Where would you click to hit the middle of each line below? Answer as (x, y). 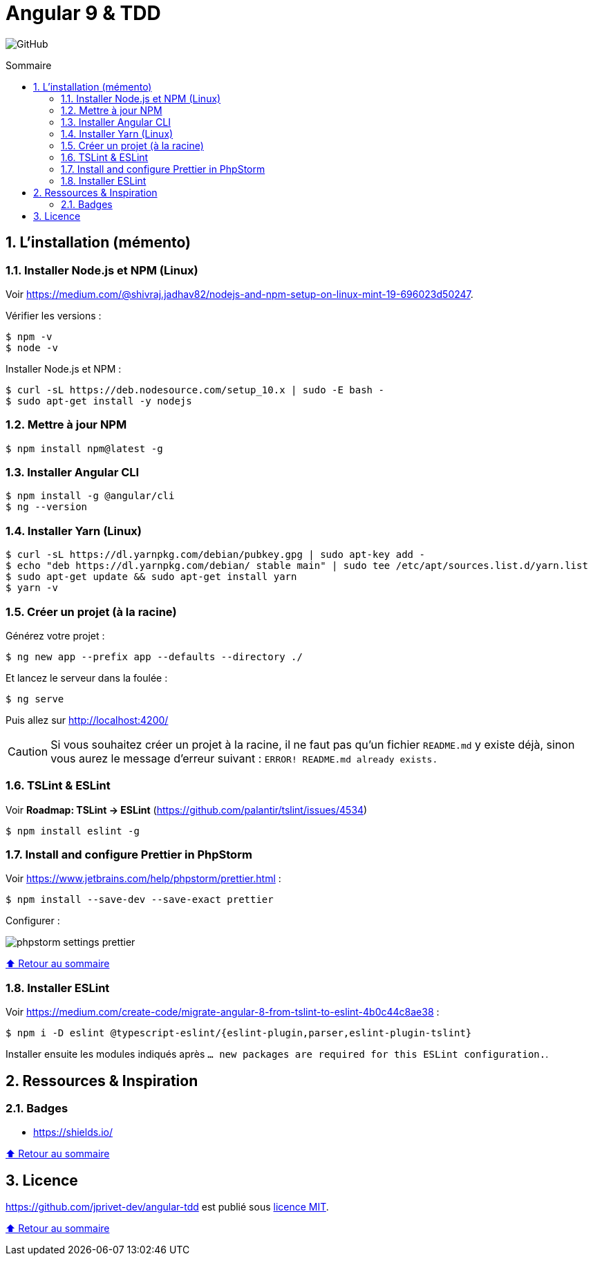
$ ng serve (35, 699)
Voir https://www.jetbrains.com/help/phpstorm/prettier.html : (143, 879)
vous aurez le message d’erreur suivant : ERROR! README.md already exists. (244, 758)
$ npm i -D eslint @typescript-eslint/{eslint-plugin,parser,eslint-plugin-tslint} (239, 1033)
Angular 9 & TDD (83, 13)
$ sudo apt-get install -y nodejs (99, 401)
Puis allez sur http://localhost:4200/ (87, 720)
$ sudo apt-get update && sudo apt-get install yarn (151, 577)
